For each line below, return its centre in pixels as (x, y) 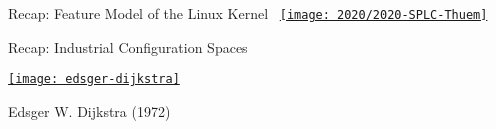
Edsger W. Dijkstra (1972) (89, 110)
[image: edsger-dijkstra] (94, 79)
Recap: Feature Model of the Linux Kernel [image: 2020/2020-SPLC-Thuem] (248, 13)
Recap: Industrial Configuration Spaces (128, 46)
